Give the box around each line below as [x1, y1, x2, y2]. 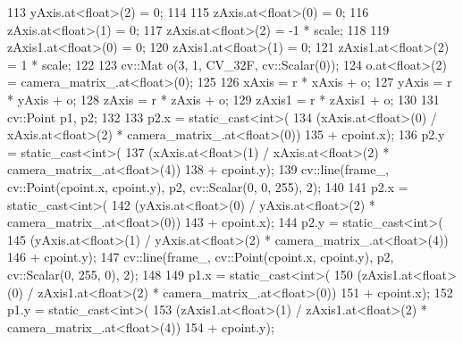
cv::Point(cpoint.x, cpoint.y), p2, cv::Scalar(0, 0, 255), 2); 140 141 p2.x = [7, 177, 408, 196]
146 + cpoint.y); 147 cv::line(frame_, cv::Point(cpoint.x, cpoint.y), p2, [7, 247, 394, 266]
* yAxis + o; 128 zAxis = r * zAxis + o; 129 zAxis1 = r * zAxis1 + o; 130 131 [7, 89, 440, 108]
